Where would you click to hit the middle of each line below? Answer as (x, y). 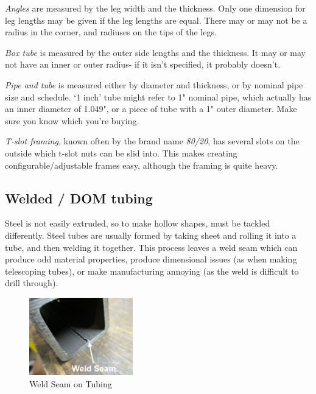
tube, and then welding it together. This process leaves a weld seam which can (151, 247)
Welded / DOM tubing (79, 198)
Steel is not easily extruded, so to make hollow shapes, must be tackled (138, 223)
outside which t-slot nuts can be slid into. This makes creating (121, 153)
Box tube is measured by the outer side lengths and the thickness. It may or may (155, 52)
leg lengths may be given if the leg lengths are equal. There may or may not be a (156, 20)
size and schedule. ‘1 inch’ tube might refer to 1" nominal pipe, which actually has (158, 97)
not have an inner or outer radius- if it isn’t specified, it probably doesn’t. (143, 64)
